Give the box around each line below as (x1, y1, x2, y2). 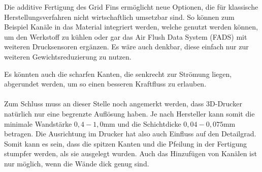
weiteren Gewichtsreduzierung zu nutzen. (4, 51, 132, 62)
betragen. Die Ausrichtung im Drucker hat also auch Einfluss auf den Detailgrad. (4, 128, 256, 139)
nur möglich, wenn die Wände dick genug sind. (4, 158, 149, 168)
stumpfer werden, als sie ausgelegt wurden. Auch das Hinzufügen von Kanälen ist (4, 148, 257, 159)
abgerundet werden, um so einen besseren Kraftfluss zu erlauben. (4, 78, 207, 89)
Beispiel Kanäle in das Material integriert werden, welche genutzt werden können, (4, 21, 258, 32)
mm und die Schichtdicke (103, 118, 181, 129)
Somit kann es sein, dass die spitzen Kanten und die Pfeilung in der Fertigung (4, 138, 247, 149)
